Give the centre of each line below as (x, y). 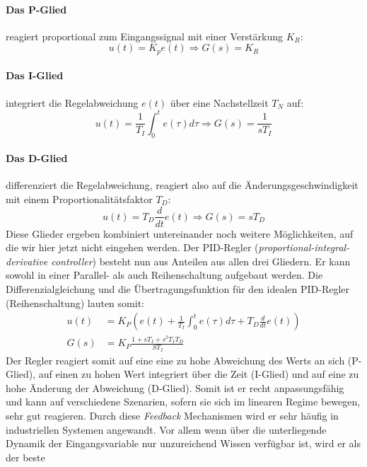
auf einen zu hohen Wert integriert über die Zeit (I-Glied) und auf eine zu (199, 374)
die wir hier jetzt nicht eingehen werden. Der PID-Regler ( (132, 247)
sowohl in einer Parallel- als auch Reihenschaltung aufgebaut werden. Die (164, 275)
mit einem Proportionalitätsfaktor (79, 198)
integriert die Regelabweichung (72, 102)
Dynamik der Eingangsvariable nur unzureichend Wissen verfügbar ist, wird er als (183, 443)
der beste (25, 457)
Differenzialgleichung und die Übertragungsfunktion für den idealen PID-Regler (178, 288)
